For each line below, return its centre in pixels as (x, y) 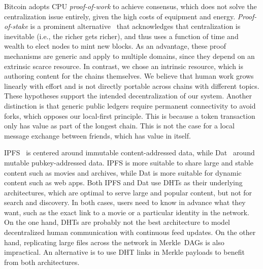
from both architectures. (42, 262)
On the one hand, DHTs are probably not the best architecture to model (117, 222)
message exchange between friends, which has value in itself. (97, 135)
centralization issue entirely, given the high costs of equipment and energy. (120, 16)
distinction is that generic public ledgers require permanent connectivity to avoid (130, 105)
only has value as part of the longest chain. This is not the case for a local (119, 126)
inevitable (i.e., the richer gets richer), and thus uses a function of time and (121, 36)
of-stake (16, 26)
